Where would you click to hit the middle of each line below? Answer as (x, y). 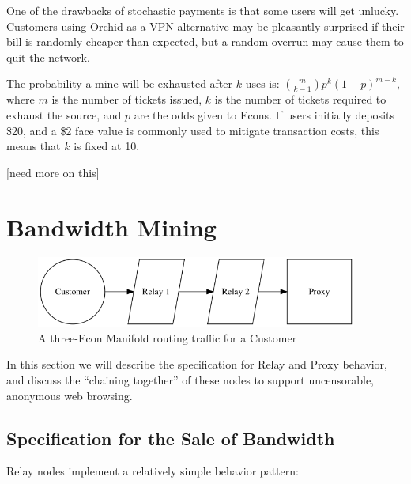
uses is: (262, 83)
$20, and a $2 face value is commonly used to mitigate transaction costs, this (193, 130)
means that (34, 146)
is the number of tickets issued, (127, 99)
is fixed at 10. (107, 146)
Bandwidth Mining (111, 227)
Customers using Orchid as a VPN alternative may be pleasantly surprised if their (205, 26)
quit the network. (48, 57)
